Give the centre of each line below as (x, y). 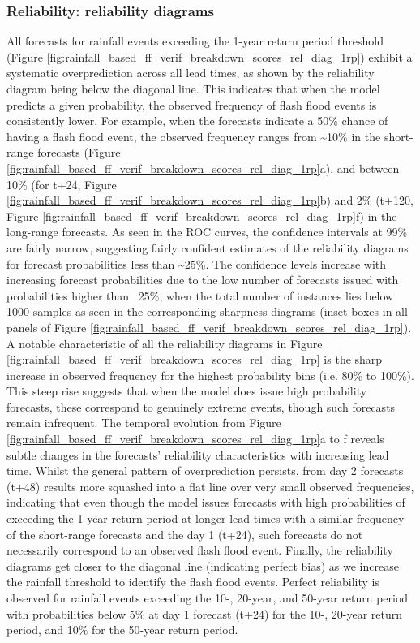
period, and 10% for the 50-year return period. (122, 630)
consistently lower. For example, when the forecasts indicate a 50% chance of (197, 121)
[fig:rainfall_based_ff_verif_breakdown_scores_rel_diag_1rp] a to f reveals (195, 439)
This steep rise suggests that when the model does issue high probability (187, 391)
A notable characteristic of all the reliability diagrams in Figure (165, 343)
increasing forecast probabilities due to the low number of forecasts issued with (203, 280)
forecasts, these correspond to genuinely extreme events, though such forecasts (201, 406)
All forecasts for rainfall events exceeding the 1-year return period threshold (195, 41)
